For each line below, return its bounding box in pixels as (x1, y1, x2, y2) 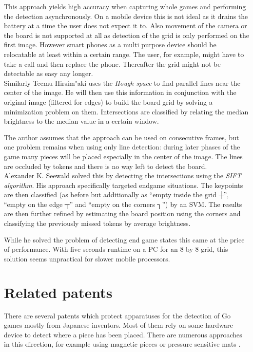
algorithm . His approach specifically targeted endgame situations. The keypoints (4, 180, 243, 190)
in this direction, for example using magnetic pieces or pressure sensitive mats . (4, 339, 241, 349)
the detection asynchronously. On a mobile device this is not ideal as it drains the (4, 11, 248, 21)
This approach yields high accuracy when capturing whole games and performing (4, 1, 246, 11)
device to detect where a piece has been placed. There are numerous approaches (4, 329, 242, 339)
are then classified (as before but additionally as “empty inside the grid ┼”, (4, 189, 229, 200)
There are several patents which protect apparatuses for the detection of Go (4, 310, 231, 320)
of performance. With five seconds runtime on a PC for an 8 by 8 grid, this (4, 244, 228, 254)
